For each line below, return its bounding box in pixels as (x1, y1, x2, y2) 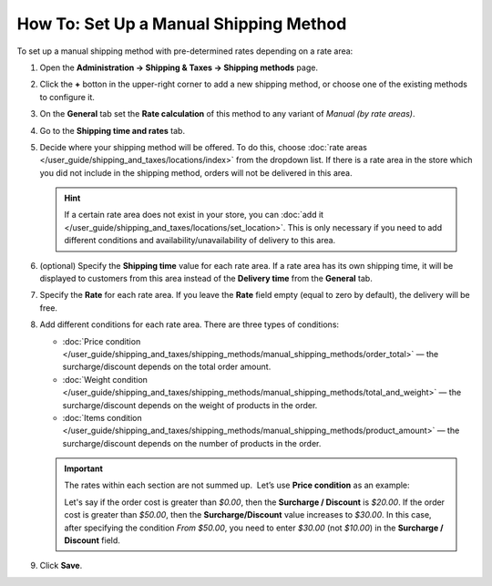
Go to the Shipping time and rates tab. (39, 125, 186, 136)
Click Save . (39, 560, 83, 571)
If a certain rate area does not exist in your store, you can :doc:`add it (64, 210, 323, 221)
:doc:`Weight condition (62, 374, 148, 385)
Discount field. (64, 535, 120, 546)
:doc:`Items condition (62, 412, 142, 423)
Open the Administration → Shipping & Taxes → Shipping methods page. (39, 62, 319, 73)
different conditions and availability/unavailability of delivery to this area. (64, 235, 336, 246)
